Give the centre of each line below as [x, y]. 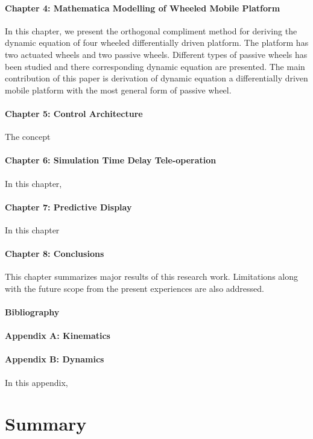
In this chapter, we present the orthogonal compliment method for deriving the [151, 30]
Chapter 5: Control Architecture [74, 113]
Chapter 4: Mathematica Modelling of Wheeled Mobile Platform [143, 8]
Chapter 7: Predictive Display [68, 207]
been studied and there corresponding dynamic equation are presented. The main [155, 66]
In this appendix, [36, 382]
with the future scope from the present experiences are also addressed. [134, 288]
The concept [28, 137]
